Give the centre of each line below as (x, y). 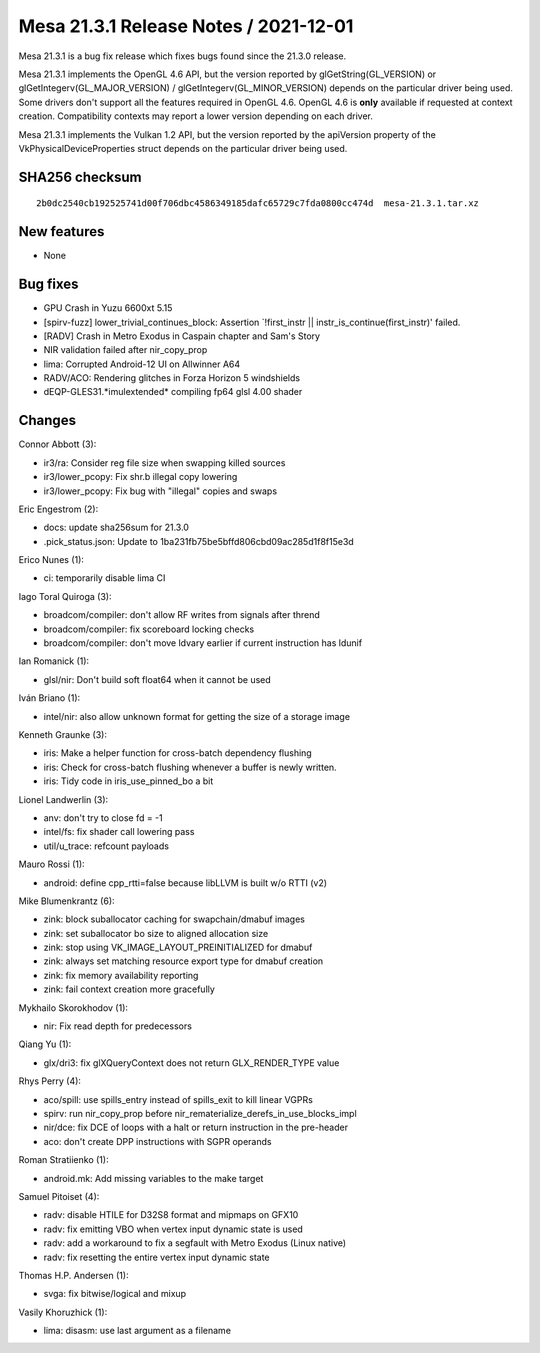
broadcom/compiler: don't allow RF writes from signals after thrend (181, 615)
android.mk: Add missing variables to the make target (153, 1178)
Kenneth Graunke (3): (63, 734)
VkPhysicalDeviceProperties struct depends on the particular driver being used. (183, 148)
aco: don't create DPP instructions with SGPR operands (157, 1141)
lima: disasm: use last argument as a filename (137, 1331)
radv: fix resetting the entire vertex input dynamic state (156, 1257)
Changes (47, 420)
